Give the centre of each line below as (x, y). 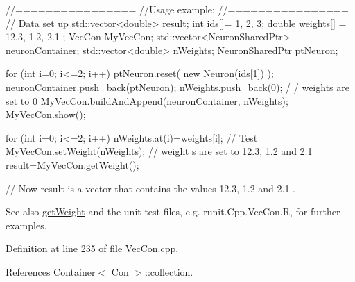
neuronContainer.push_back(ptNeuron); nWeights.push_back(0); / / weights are (177, 86)
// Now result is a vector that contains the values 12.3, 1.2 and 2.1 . (151, 188)
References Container (51, 271)
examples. (26, 225)
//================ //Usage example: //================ (177, 9)
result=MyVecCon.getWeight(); (72, 164)
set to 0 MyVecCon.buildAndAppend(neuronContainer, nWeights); (147, 100)
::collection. (169, 271)
